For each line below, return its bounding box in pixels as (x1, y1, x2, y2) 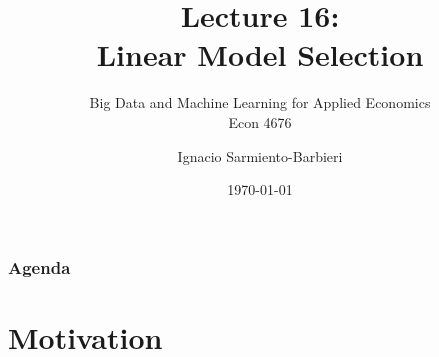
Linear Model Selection (96, 34, 424, 75)
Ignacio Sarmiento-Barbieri (177, 145, 343, 166)
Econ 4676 (228, 111, 292, 132)
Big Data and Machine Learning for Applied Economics (89, 92, 431, 113)
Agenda (8, 254, 71, 279)
